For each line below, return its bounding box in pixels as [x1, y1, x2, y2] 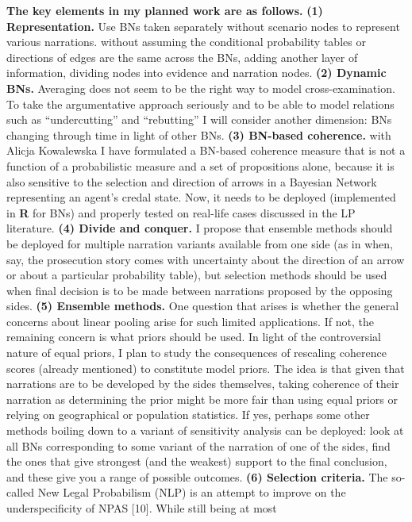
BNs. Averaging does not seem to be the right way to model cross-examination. [6, 79, 395, 96]
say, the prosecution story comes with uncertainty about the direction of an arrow [6, 251, 405, 267]
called [6, 484, 34, 501]
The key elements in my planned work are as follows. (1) [6, 2, 323, 18]
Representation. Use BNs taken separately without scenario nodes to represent [6, 17, 400, 34]
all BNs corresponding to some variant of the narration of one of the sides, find [6, 437, 391, 454]
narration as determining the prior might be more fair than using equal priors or [6, 390, 399, 407]
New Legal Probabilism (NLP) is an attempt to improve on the [37, 484, 346, 501]
